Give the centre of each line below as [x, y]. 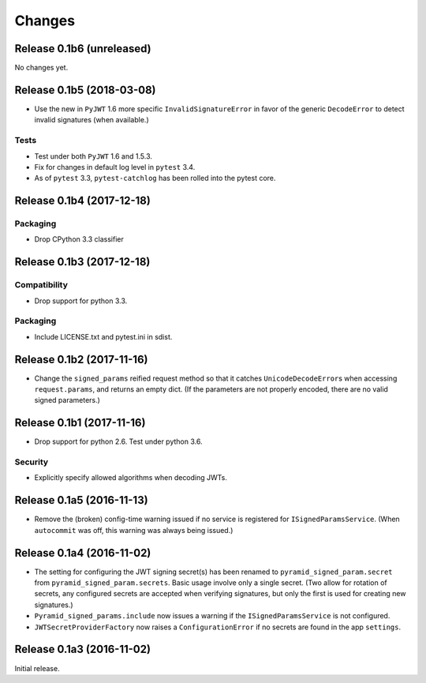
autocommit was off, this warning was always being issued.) [134, 530]
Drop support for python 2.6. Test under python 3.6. [118, 441]
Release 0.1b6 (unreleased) [83, 49]
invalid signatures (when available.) [92, 120]
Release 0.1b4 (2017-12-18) [83, 201]
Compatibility [41, 285]
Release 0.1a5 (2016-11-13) [82, 500]
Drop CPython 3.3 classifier [79, 239]
